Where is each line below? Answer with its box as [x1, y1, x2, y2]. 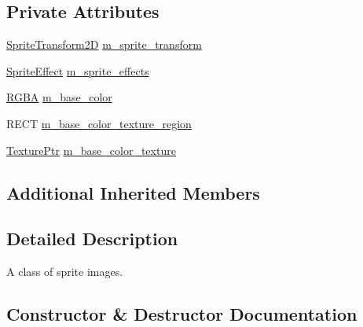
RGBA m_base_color [6, 89, 112, 105]
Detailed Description [6, 226, 178, 251]
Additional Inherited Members [6, 180, 260, 204]
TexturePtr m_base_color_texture [6, 141, 176, 158]
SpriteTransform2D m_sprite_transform [6, 36, 202, 53]
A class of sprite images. [6, 263, 123, 280]
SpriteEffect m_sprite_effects [6, 62, 149, 79]
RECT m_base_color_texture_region [6, 115, 192, 131]
